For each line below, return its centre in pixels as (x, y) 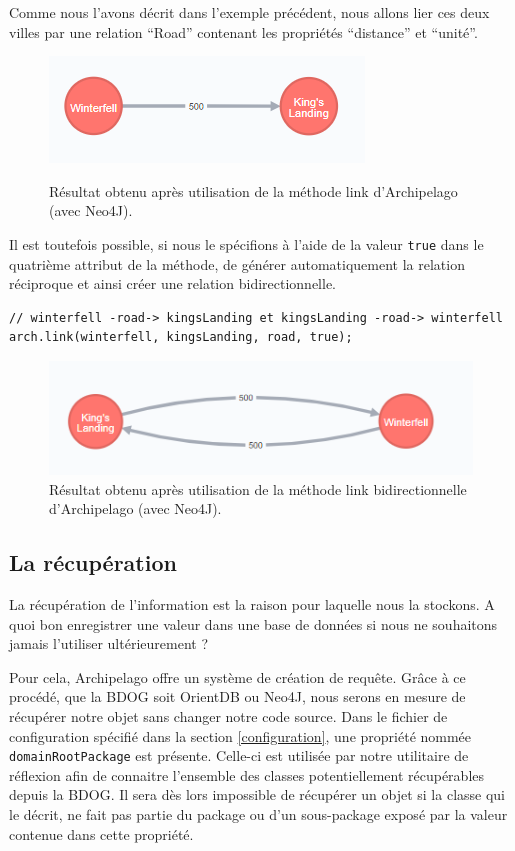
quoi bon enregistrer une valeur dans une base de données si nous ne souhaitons (253, 623)
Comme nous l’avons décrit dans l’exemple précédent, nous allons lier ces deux (249, 12)
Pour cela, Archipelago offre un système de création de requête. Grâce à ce (237, 676)
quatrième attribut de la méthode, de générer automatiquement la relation (237, 263)
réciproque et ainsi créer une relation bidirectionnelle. (172, 283)
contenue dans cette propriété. (101, 833)
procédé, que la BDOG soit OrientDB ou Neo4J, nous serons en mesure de (237, 696)
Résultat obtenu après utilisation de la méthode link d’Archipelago (253, 190)
